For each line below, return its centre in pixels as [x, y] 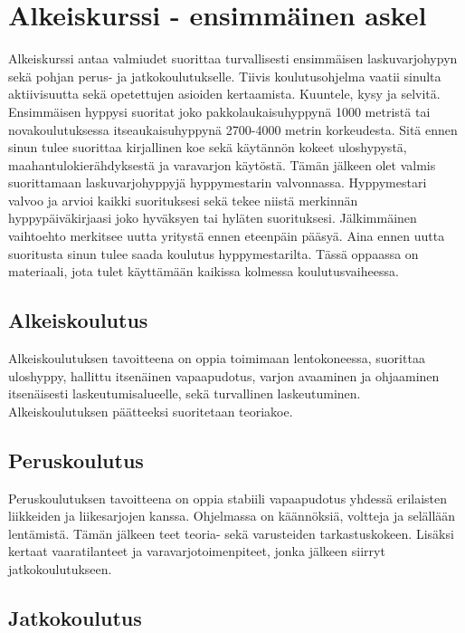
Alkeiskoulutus [78, 320]
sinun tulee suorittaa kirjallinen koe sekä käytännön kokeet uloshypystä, [208, 147]
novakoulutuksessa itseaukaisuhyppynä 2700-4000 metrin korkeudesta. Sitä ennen [233, 129]
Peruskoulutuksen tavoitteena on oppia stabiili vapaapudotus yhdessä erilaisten [228, 498]
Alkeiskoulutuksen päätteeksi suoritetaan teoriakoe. [151, 411]
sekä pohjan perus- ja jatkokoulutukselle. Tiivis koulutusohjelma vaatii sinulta [225, 76]
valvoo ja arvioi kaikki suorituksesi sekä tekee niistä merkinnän [183, 200]
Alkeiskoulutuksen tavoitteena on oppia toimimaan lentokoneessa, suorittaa [217, 358]
